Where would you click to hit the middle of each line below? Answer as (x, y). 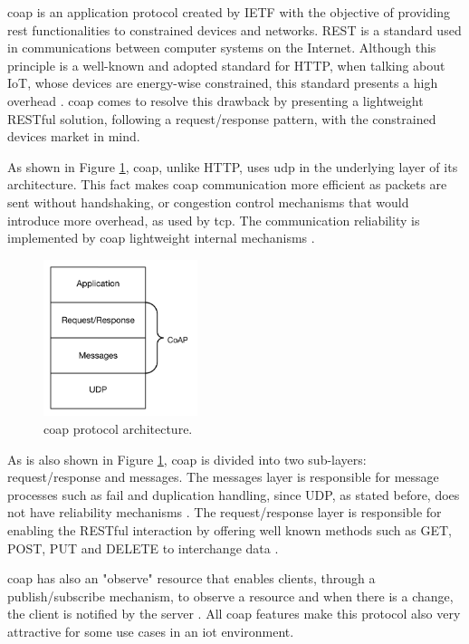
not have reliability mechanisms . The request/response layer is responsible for (225, 512)
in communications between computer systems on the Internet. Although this (222, 48)
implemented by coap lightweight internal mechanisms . (161, 238)
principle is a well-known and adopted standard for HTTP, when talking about (226, 65)
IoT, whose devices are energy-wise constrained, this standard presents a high (223, 83)
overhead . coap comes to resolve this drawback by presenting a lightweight (215, 100)
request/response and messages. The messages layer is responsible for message (223, 477)
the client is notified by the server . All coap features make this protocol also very (234, 614)
